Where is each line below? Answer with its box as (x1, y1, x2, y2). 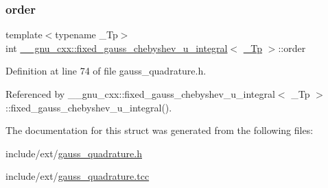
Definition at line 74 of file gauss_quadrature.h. (5, 64, 207, 78)
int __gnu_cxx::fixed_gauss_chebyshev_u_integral (5, 40, 228, 55)
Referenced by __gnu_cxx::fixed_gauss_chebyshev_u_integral (5, 87, 275, 100)
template (5, 27, 43, 42)
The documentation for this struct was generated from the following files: (5, 123, 314, 137)
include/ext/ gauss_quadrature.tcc (5, 169, 150, 183)
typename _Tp (55, 27, 118, 42)
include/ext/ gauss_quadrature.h (5, 146, 142, 160)
